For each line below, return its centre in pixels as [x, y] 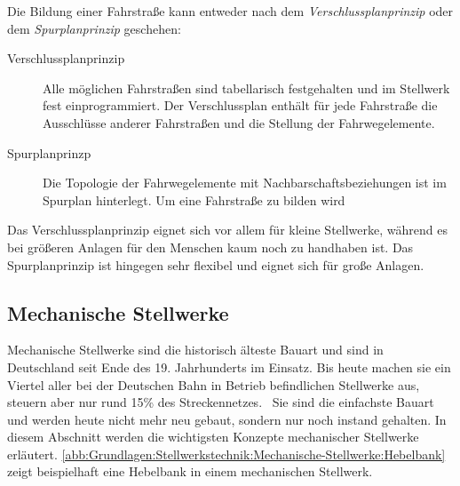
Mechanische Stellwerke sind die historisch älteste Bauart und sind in [195, 350]
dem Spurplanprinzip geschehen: [94, 28]
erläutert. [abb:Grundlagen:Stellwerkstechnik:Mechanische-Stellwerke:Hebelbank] [226, 454]
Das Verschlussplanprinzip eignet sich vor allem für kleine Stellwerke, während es [227, 230]
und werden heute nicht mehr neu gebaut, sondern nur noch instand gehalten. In [227, 419]
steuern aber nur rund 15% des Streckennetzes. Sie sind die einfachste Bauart [221, 402]
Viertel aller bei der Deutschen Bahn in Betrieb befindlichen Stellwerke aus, [214, 384]
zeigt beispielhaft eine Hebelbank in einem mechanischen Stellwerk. [190, 471]
